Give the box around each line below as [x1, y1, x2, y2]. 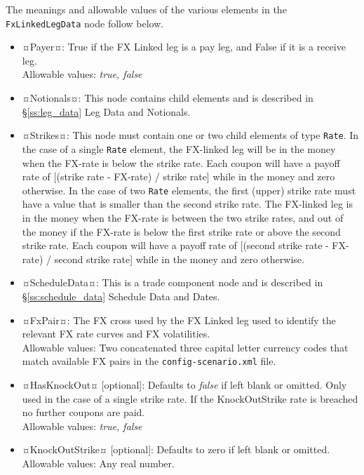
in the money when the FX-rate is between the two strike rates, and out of [22, 210, 344, 225]
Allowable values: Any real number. [22, 455, 175, 470]
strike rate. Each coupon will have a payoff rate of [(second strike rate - [22, 238, 329, 253]
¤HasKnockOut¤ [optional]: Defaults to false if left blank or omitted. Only [22, 377, 347, 392]
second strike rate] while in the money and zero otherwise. [54, 251, 304, 266]
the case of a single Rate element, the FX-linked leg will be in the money [22, 141, 336, 156]
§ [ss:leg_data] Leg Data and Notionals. [22, 104, 191, 119]
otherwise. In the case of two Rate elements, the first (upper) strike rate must [22, 182, 356, 197]
